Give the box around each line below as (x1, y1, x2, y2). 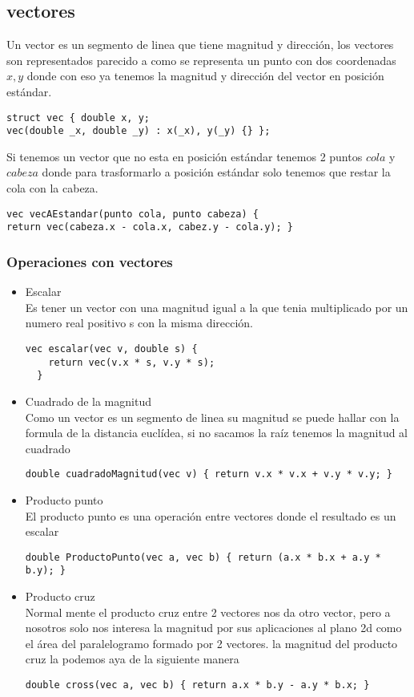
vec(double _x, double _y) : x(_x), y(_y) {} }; (6, 125, 271, 137)
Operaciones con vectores (6, 251, 173, 271)
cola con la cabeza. (6, 180, 98, 197)
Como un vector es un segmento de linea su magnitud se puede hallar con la (25, 408, 400, 425)
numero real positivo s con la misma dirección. (25, 314, 254, 331)
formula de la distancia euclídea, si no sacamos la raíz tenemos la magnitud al (25, 424, 408, 441)
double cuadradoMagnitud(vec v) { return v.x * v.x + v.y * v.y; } (25, 468, 392, 480)
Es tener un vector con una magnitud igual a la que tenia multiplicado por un (25, 298, 408, 315)
